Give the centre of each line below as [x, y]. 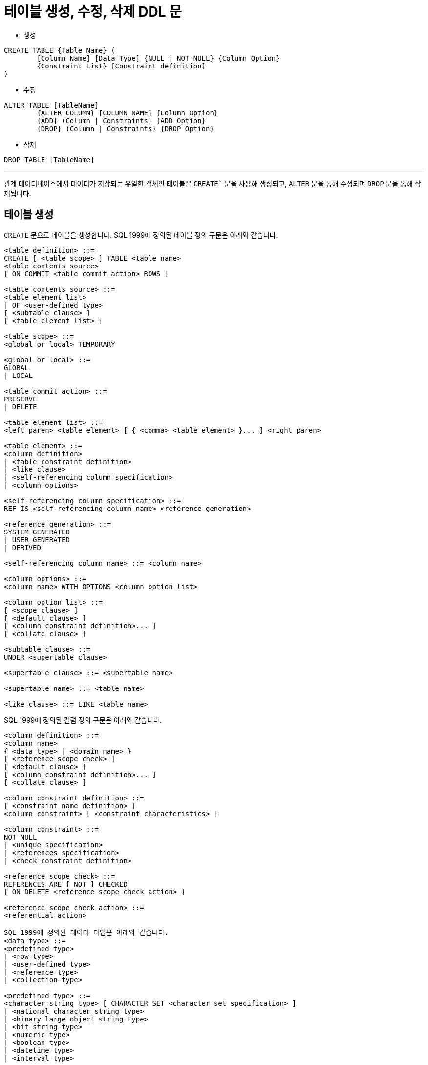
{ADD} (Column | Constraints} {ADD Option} [121, 121]
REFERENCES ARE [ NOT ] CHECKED [66, 884]
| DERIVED [22, 547]
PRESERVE [21, 399]
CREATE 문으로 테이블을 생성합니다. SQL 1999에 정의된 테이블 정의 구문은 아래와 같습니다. [141, 235]
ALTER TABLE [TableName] [51, 105]
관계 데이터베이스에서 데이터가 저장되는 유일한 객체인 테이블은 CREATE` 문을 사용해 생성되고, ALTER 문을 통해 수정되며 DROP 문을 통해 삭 [213, 183]
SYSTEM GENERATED [37, 532]
